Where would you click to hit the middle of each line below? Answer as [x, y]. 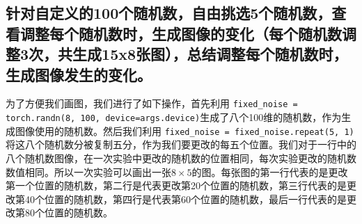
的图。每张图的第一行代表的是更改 [270, 171]
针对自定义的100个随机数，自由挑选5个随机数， [169, 13]
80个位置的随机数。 [69, 213]
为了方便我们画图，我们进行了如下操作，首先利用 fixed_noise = [152, 103]
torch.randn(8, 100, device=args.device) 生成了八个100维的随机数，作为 [174, 117]
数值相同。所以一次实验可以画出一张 [88, 171]
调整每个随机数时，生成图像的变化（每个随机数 [181, 33]
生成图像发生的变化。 [79, 74]
